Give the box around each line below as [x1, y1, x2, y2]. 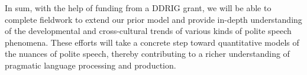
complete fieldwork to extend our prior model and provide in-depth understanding [5, 13, 302, 25]
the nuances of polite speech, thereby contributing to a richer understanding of [5, 47, 290, 60]
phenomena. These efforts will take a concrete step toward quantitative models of [5, 36, 299, 48]
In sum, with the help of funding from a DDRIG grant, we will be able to [5, 2, 272, 13]
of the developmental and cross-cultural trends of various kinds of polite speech [5, 25, 292, 37]
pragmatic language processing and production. [5, 59, 176, 71]
